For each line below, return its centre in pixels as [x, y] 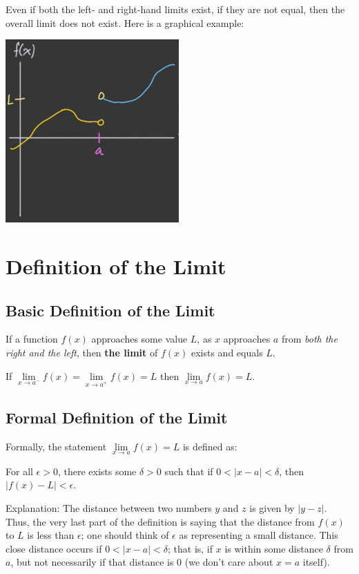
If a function [32, 339]
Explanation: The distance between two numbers [109, 507]
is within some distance [274, 548]
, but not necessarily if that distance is [92, 562]
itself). [316, 562]
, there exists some [97, 471]
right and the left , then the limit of [82, 352]
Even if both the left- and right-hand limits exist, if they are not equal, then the [175, 9]
